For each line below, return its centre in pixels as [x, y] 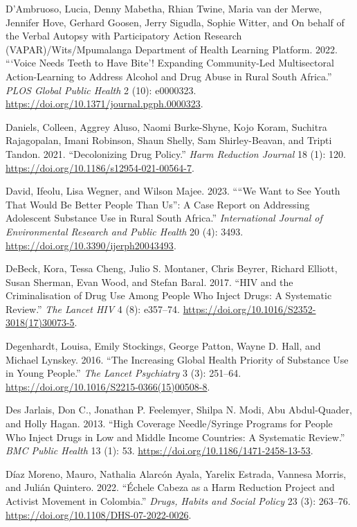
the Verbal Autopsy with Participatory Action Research [124, 36]
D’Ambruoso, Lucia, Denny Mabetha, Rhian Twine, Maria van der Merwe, [164, 8]
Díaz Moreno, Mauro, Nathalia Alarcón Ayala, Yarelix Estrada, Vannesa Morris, [176, 473]
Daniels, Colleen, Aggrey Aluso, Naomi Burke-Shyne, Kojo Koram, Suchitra [166, 126]
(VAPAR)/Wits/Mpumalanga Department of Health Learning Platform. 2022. [172, 49]
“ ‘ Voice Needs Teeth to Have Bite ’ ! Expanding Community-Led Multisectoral [170, 63]
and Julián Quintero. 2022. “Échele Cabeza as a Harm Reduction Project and [170, 487]
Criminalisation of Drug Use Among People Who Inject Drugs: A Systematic [169, 295]
